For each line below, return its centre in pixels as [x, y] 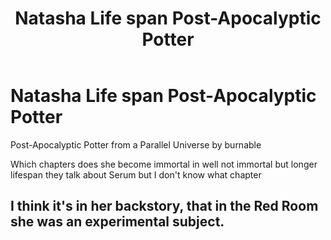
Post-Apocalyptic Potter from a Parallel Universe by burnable [136, 144]
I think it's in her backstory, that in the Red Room [164, 206]
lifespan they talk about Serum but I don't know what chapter [136, 174]
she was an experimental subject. [117, 222]
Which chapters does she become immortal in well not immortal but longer [164, 164]
